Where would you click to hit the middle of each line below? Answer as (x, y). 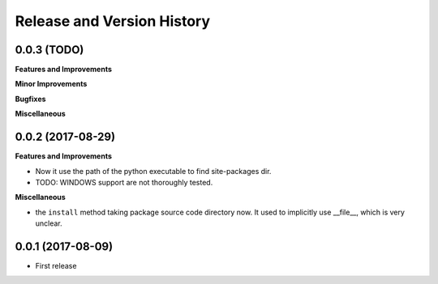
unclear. (49, 223)
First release (56, 266)
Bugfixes (30, 99)
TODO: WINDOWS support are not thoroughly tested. (124, 182)
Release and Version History (113, 21)
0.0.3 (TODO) (49, 50)
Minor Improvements (51, 84)
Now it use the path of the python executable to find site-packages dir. (153, 171)
